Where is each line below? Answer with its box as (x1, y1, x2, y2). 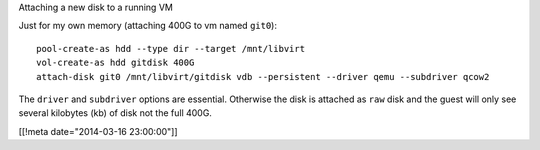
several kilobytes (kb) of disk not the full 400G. (18, 107, 212, 119)
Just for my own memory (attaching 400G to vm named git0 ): (18, 20, 277, 32)
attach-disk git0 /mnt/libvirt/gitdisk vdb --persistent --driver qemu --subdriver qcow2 (36, 71, 490, 82)
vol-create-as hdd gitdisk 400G (36, 57, 195, 69)
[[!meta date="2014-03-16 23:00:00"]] (18, 125, 179, 137)
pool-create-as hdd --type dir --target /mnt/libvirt (36, 43, 305, 54)
